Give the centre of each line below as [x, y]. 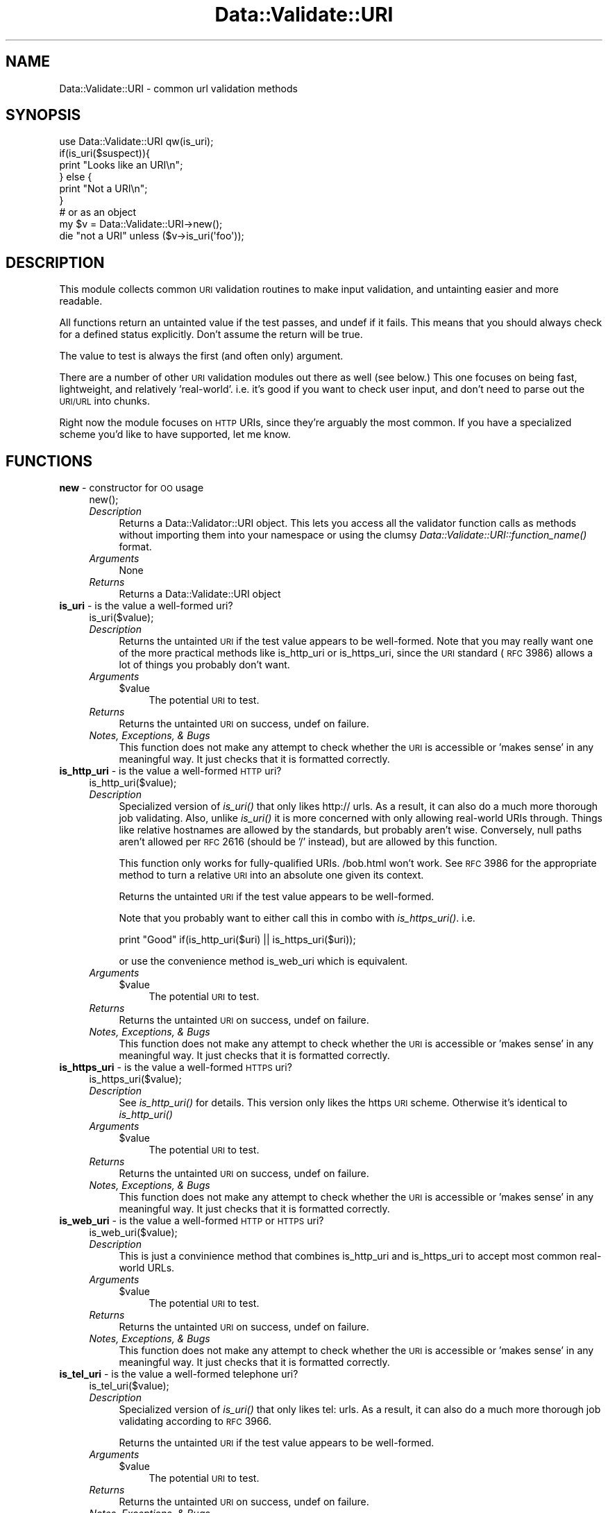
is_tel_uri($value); [129, 1386]
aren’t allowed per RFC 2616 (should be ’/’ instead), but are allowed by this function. [308, 842]
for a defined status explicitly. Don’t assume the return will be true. [211, 335]
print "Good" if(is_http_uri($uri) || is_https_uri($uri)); [237, 940]
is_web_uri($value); [133, 1233]
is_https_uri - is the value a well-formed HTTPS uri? [176, 1067]
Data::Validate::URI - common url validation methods [178, 88]
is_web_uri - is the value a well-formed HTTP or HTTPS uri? [192, 1221]
